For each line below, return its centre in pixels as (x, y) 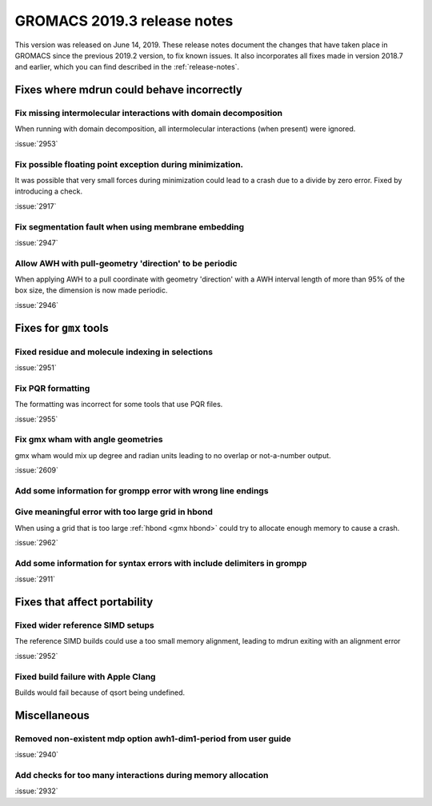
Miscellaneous (52, 715)
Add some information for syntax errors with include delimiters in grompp (161, 563)
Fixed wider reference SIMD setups (85, 625)
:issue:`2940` (37, 755)
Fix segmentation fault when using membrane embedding (130, 226)
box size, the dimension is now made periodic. (91, 290)
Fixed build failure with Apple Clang (85, 676)
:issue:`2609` (37, 470)
